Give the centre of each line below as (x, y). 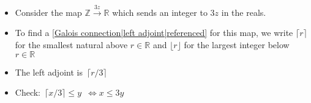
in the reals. (244, 12)
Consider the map (48, 12)
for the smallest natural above (71, 44)
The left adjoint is (49, 72)
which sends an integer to (160, 12)
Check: (28, 92)
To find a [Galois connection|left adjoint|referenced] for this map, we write (154, 33)
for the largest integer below (237, 44)
